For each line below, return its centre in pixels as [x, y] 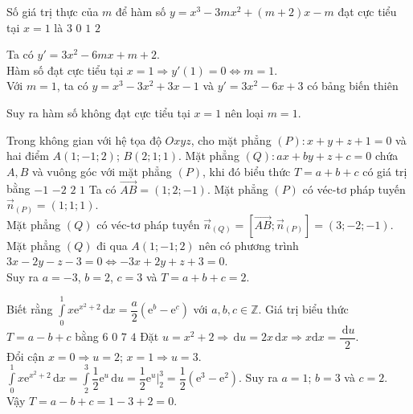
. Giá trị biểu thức [303, 309]
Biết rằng [30, 309]
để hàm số [141, 11]
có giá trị [385, 171]
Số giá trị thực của [53, 11]
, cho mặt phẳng [231, 139]
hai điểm [28, 156]
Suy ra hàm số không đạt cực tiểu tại [98, 112]
